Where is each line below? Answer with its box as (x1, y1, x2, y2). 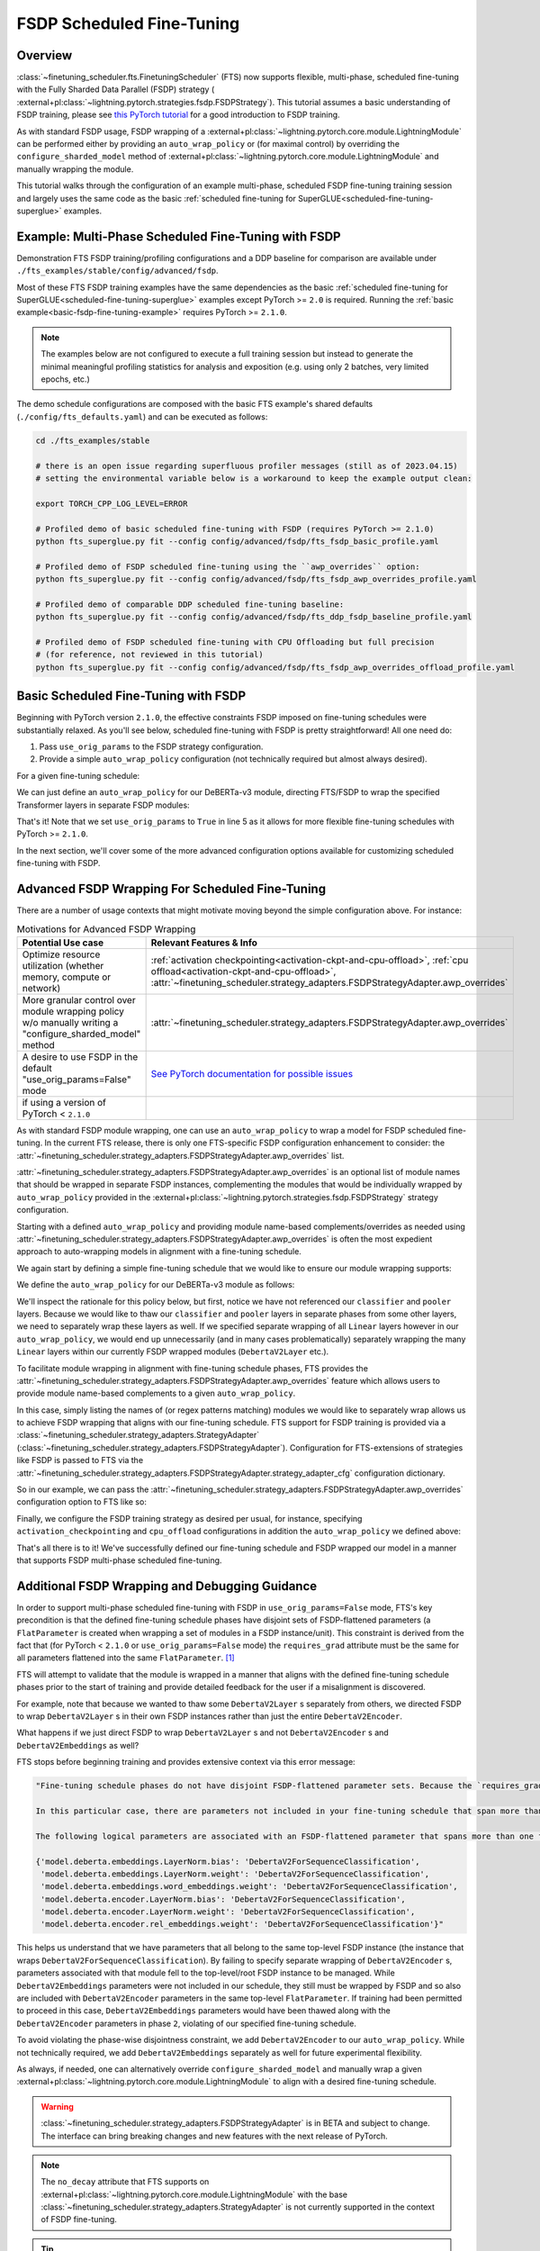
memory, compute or (22, 971, 112, 983)
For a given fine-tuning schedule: (16, 770, 140, 781)
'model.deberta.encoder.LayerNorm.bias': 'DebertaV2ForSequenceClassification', (40, 1894, 407, 1904)
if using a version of (22, 1096, 107, 1108)
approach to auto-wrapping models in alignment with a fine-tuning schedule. (16, 1246, 301, 1257)
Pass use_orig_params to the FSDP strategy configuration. (39, 741, 264, 752)
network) (22, 981, 61, 994)
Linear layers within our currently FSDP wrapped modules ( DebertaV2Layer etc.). (16, 1346, 329, 1357)
